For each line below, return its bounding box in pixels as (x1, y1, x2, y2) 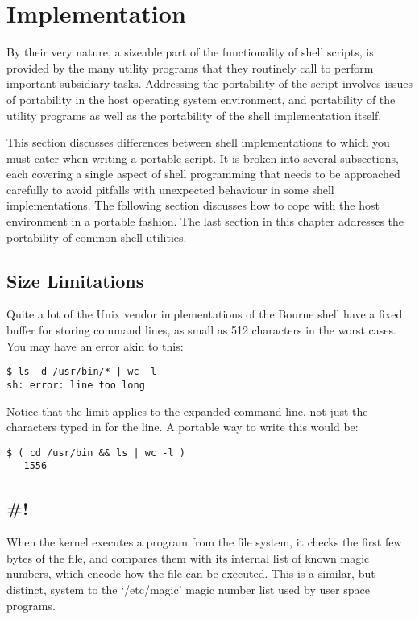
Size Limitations (6, 268, 144, 293)
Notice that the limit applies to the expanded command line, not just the (6, 402, 368, 419)
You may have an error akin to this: (6, 337, 184, 354)
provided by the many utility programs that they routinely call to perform (6, 59, 374, 76)
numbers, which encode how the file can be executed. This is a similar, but (6, 565, 375, 582)
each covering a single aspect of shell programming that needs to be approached (6, 165, 400, 182)
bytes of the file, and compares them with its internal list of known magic (6, 549, 370, 566)
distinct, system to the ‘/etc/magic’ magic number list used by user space (6, 581, 370, 598)
